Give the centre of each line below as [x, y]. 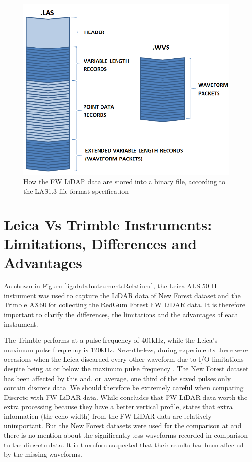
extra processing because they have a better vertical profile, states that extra [118, 406]
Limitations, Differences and [101, 244]
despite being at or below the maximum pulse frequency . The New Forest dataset [126, 368]
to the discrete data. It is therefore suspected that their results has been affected [124, 444]
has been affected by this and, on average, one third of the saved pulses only [118, 378]
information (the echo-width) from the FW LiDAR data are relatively [108, 416]
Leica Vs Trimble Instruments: [108, 224]
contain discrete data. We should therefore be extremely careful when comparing [124, 388]
